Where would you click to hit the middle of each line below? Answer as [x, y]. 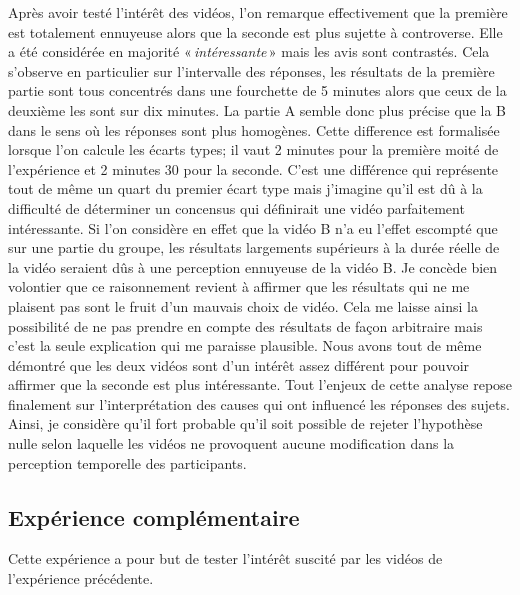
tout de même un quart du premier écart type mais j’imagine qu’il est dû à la [245, 188]
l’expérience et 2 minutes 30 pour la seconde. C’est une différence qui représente [253, 168]
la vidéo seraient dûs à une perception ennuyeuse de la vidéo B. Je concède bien [253, 266]
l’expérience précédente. [81, 578]
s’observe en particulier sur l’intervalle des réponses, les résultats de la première [251, 70]
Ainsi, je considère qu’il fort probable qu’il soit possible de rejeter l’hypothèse [245, 423]
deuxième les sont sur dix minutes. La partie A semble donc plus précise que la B [257, 109]
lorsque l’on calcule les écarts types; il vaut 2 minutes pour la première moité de [253, 149]
